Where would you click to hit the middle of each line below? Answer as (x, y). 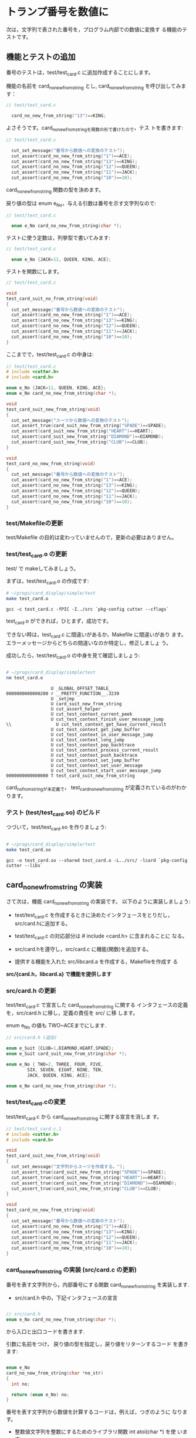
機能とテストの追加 (41, 57)
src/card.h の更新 (31, 991)
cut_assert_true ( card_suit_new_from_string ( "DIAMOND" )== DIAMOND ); (94, 1183)
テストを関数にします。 (34, 272)
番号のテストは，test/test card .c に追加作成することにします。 (80, 73)
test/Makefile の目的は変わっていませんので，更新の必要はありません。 (92, 537)
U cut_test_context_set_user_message (97, 766)
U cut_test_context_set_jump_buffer (96, 760)
